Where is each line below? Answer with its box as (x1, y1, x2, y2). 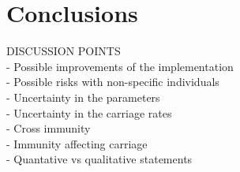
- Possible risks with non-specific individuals (6, 73, 219, 90)
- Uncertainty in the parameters (6, 88, 160, 105)
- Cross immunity (6, 120, 91, 136)
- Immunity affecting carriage (6, 135, 148, 151)
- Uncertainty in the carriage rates (6, 104, 172, 121)
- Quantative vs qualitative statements (6, 151, 193, 167)
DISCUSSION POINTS (6, 43, 121, 59)
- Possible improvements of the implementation (6, 58, 234, 74)
